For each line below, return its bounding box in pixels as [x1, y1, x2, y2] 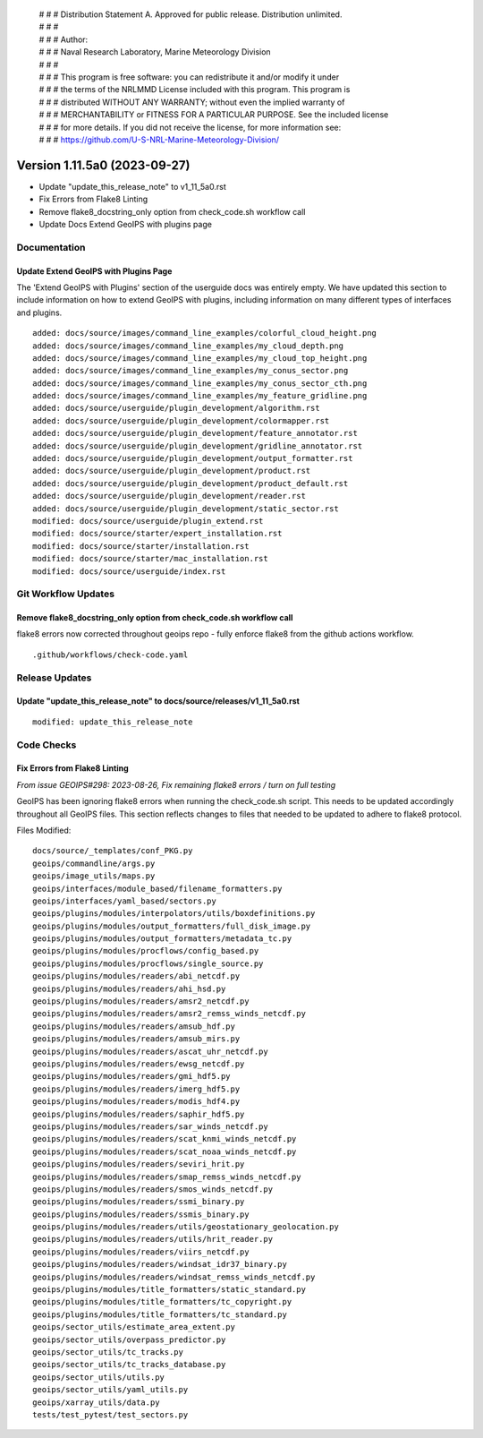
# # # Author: [38, 34, 89, 45]
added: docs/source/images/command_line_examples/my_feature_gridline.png [32, 390, 368, 401]
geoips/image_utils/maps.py [32, 871, 156, 881]
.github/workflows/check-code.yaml [32, 649, 189, 660]
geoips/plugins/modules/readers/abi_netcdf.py [32, 972, 241, 981]
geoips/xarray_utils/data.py [32, 1397, 160, 1408]
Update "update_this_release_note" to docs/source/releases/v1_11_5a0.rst [16, 696, 300, 706]
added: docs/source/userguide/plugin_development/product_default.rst [32, 478, 349, 488]
